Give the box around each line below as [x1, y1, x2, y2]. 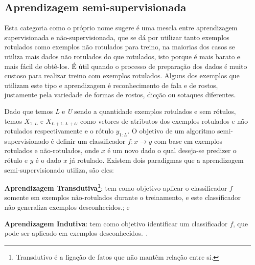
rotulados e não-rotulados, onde [4, 145, 99, 155]
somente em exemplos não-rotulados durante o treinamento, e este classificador [4, 192, 241, 202]
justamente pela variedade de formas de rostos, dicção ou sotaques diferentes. [4, 89, 236, 100]
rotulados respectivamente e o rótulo [4, 126, 114, 135]
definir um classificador [56, 135, 126, 146]
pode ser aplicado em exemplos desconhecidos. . [4, 228, 147, 238]
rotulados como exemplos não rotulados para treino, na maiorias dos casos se [4, 42, 235, 52]
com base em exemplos [154, 135, 223, 146]
